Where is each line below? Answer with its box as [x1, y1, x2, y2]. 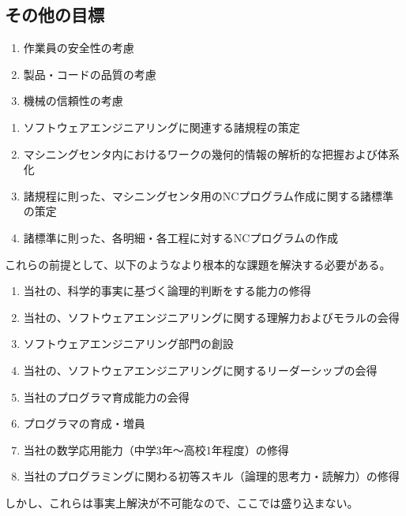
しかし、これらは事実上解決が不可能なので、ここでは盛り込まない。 [5, 494, 359, 510]
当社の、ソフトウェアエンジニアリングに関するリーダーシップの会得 [23, 361, 378, 378]
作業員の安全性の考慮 [23, 39, 134, 56]
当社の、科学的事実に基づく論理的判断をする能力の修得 [23, 282, 311, 299]
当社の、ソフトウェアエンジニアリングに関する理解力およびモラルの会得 [23, 308, 400, 325]
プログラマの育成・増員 [23, 415, 145, 432]
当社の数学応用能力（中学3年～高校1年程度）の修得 [23, 441, 289, 458]
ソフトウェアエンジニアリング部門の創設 [23, 335, 234, 352]
